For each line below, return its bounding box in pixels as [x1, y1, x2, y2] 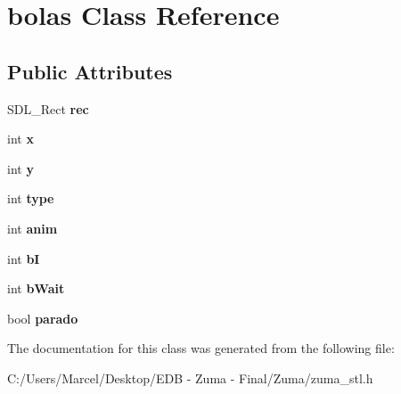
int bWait [7, 279, 65, 298]
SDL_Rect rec [7, 99, 89, 118]
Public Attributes [7, 57, 173, 85]
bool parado [7, 308, 78, 327]
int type [7, 189, 54, 208]
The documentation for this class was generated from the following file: [7, 339, 395, 357]
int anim [7, 218, 58, 237]
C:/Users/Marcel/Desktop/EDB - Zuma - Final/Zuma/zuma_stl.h [7, 368, 373, 387]
